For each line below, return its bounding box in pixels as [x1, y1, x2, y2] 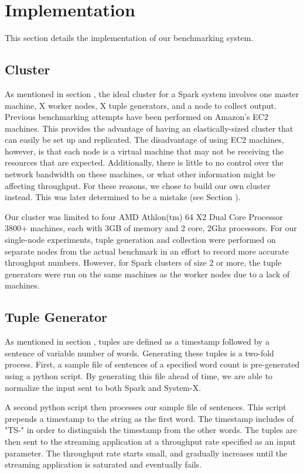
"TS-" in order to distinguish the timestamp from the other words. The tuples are [5, 424, 297, 436]
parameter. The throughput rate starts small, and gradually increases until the [5, 446, 288, 459]
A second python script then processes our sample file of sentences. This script [5, 401, 286, 413]
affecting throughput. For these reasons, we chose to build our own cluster [5, 179, 271, 191]
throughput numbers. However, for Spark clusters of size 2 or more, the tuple [5, 256, 282, 269]
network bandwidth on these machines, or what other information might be [5, 168, 275, 180]
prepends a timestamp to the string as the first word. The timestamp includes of [5, 412, 294, 424]
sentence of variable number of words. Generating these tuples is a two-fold [5, 346, 274, 359]
